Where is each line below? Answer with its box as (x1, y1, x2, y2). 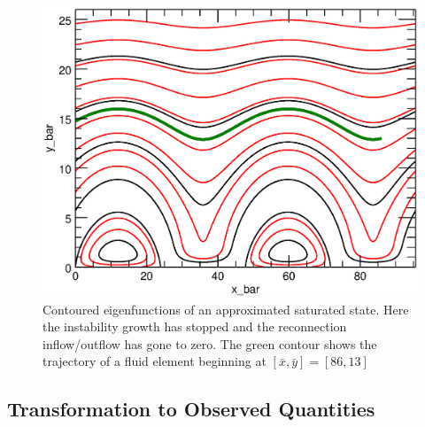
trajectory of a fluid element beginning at (42, 352, 267, 370)
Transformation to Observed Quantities (7, 395, 375, 423)
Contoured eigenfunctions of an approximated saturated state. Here (42, 299, 409, 318)
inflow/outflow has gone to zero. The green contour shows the (42, 334, 377, 353)
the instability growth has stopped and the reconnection (42, 317, 347, 336)
